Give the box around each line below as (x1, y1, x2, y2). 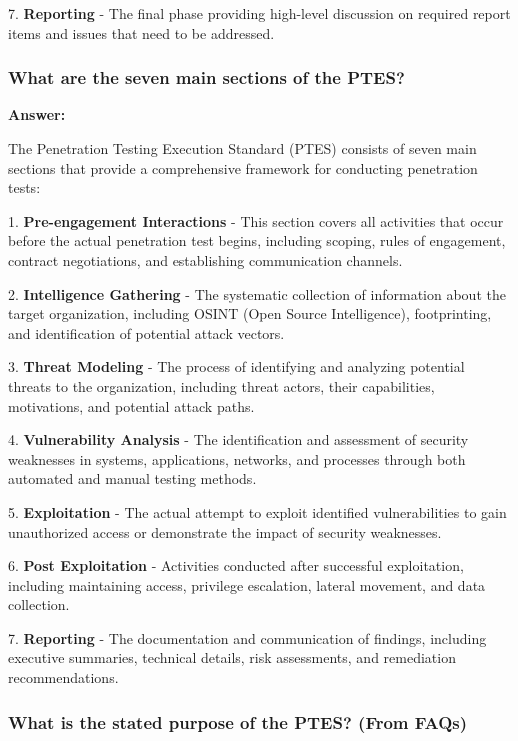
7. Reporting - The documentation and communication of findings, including (8, 627, 487, 648)
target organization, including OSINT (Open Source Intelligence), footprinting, (8, 303, 492, 324)
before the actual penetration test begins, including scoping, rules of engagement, (8, 230, 506, 251)
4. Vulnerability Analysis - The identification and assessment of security (8, 429, 469, 450)
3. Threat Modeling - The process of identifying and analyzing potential (8, 356, 465, 377)
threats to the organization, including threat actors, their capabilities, (8, 375, 435, 396)
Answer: (8, 104, 66, 125)
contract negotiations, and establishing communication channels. (8, 249, 403, 270)
